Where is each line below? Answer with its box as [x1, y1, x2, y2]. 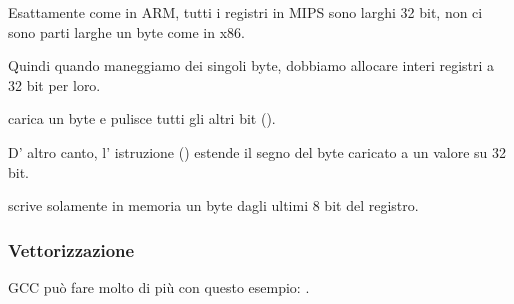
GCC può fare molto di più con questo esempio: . [8, 276, 310, 297]
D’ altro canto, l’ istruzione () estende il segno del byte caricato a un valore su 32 [8, 141, 507, 162]
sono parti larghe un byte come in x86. [8, 21, 245, 42]
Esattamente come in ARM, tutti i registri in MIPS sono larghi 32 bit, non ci [8, 2, 483, 22]
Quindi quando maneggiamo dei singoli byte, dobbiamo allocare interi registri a [8, 55, 495, 76]
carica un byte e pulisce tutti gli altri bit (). [8, 108, 276, 129]
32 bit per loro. [8, 74, 101, 95]
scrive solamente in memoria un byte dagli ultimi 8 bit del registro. [8, 195, 419, 216]
